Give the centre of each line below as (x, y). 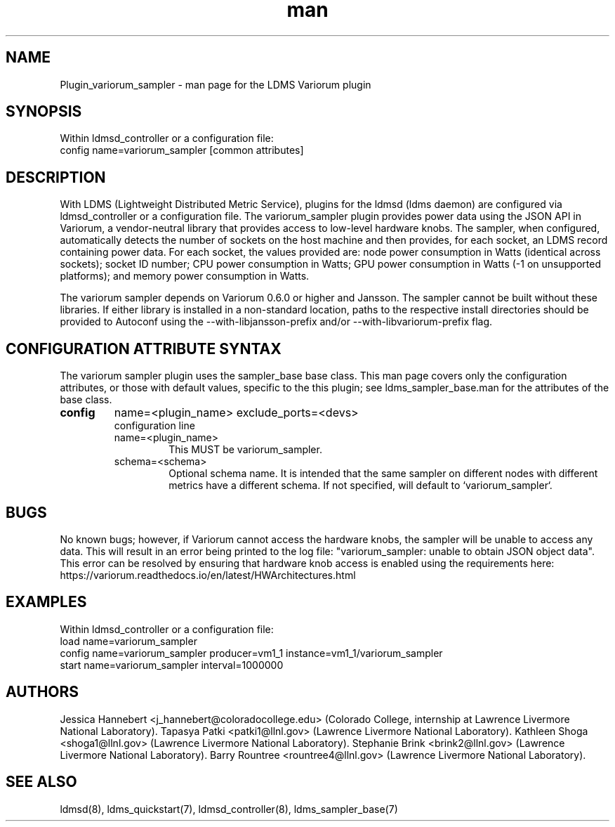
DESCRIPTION (56, 177)
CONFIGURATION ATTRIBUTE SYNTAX (144, 349)
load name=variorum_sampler (128, 641)
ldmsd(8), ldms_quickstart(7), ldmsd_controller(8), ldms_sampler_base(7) (229, 809)
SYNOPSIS (44, 112)
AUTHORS (42, 692)
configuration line (154, 426)
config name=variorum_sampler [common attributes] (182, 150)
